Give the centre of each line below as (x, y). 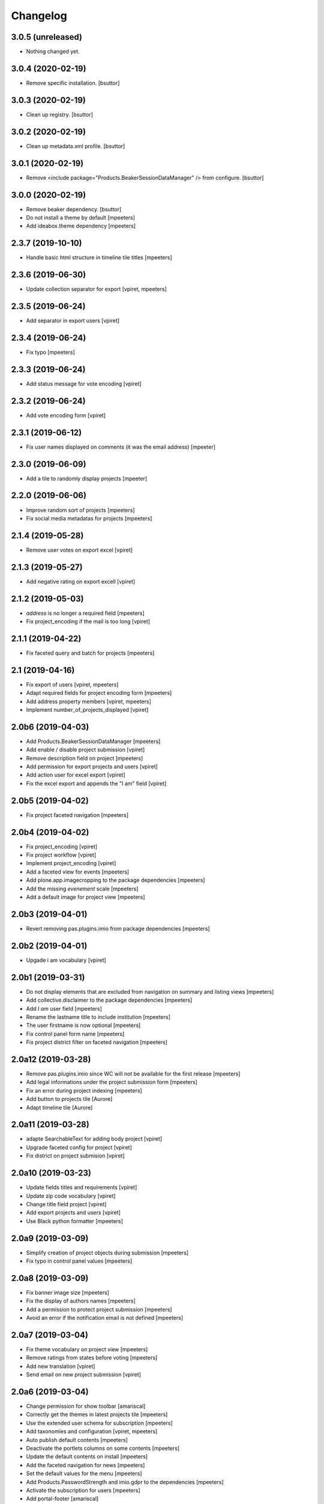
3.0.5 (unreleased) (46, 37)
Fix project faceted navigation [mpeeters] (77, 815)
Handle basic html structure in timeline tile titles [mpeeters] (99, 257)
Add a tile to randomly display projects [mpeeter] (87, 478)
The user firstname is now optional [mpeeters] (83, 1025)
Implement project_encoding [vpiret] (71, 863)
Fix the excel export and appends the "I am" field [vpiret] (96, 783)
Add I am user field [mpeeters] (64, 1008)
